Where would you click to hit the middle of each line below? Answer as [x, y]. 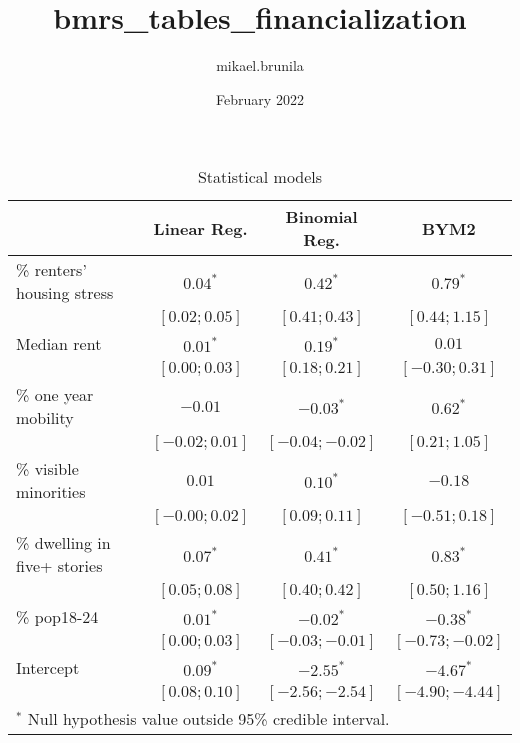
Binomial [321, 217]
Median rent [59, 344]
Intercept [48, 668]
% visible [47, 469]
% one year [55, 395]
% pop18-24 [57, 617]
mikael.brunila [260, 65]
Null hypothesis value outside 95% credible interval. [208, 719]
